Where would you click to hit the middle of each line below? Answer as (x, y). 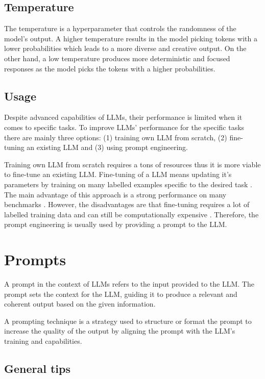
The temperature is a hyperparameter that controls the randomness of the (120, 28)
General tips (38, 368)
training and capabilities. (43, 341)
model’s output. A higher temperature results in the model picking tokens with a (131, 38)
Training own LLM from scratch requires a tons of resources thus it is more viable (132, 164)
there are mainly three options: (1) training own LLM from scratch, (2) (116, 137)
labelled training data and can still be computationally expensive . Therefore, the (131, 214)
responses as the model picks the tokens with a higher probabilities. (110, 68)
